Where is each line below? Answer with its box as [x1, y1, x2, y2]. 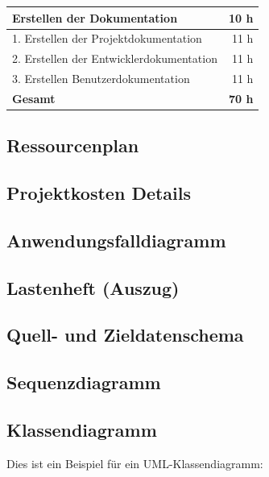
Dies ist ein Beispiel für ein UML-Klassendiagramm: [6, 454, 263, 471]
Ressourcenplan [6, 133, 139, 158]
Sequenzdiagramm [6, 370, 161, 395]
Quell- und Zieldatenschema [6, 322, 244, 347]
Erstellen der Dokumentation [12, 9, 178, 26]
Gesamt [12, 89, 56, 106]
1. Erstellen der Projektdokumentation [12, 30, 202, 47]
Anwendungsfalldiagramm [6, 227, 226, 252]
